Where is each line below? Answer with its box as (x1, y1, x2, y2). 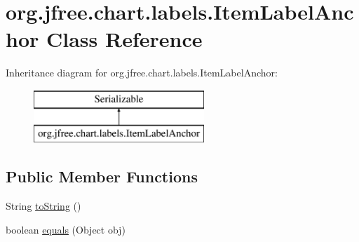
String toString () (6, 199, 81, 213)
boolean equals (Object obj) (6, 222, 126, 236)
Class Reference (46, 25, 203, 53)
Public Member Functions (6, 166, 198, 187)
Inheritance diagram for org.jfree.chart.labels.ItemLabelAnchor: (6, 65, 278, 80)
